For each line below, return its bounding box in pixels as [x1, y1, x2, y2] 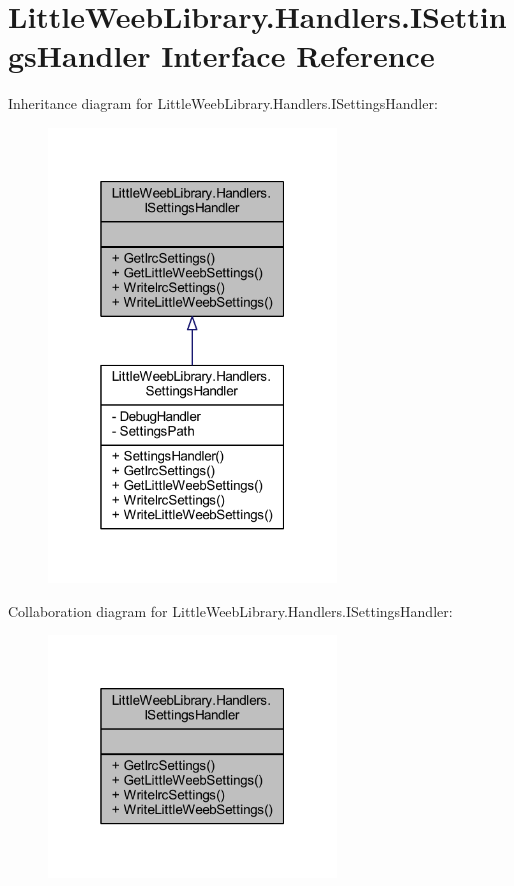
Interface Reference [161, 35, 435, 76]
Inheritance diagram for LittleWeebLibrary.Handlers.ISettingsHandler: [8, 93, 438, 114]
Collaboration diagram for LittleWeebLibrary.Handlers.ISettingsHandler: [8, 600, 453, 621]
